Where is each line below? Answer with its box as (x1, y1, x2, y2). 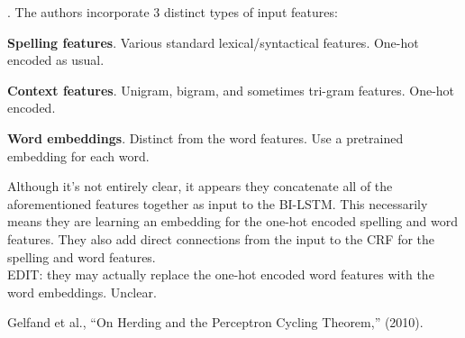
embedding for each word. (7, 146, 150, 165)
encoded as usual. (7, 50, 105, 69)
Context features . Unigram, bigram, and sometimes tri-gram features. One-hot (7, 80, 455, 99)
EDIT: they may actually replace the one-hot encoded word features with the (7, 265, 434, 284)
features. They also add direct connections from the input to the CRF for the (7, 229, 435, 248)
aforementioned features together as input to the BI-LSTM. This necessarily (7, 194, 428, 213)
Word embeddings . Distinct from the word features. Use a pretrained (7, 128, 404, 147)
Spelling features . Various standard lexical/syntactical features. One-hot (7, 32, 419, 51)
